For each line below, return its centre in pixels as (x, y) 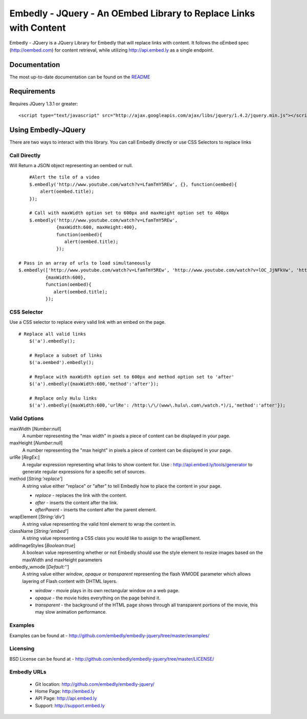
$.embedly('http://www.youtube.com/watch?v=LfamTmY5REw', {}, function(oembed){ (133, 184)
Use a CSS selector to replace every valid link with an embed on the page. (87, 322)
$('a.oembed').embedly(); (62, 363)
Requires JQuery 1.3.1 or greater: (44, 104)
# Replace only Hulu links (63, 398)
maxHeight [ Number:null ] (36, 443)
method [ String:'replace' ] (36, 479)
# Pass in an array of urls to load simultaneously (85, 263)
